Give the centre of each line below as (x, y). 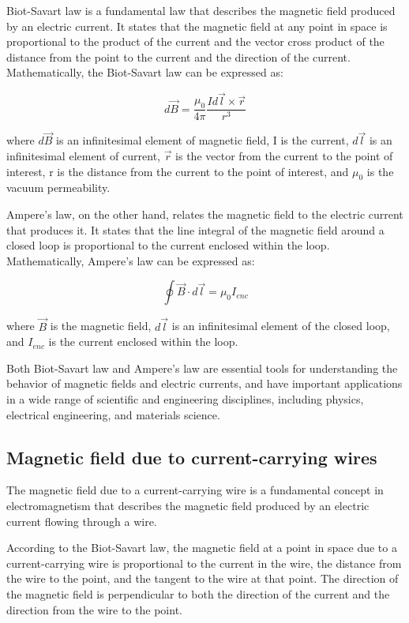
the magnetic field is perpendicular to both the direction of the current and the (198, 593)
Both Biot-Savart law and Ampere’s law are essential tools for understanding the (202, 368)
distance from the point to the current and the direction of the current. (178, 56)
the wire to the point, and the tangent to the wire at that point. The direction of (203, 578)
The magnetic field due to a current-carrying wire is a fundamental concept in (195, 490)
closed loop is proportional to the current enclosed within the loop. (168, 245)
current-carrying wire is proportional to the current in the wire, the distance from (204, 563)
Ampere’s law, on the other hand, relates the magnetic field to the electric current (205, 214)
